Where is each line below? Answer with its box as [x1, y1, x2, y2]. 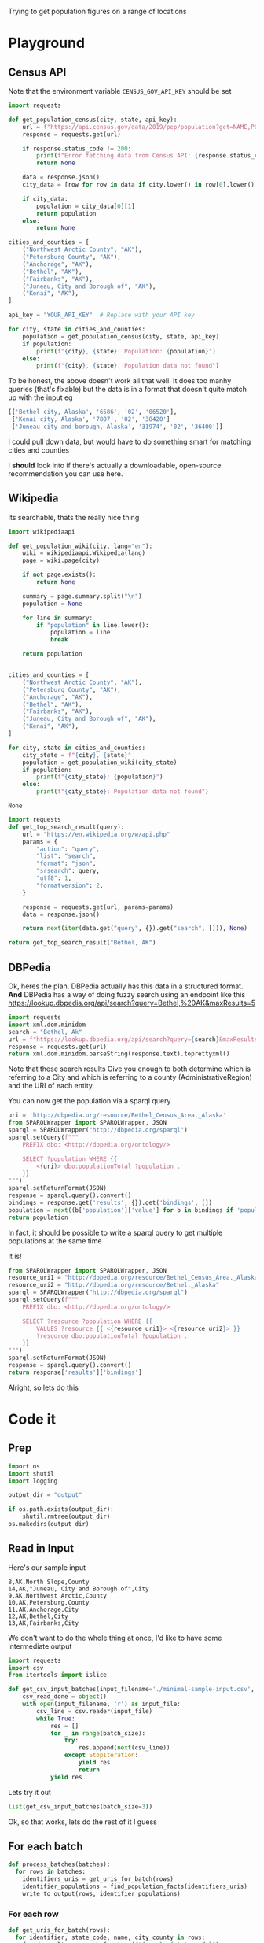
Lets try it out [8, 1787, 51, 1797]
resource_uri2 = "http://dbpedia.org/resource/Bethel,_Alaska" [8, 1281, 220, 1289]
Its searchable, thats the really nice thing [8, 512, 140, 522]
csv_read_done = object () [22, 1693, 108, 1701]
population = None [22, 600, 82, 608]
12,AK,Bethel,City [8, 1612, 68, 1620]
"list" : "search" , [36, 852, 97, 860]
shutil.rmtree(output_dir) [22, 1513, 111, 1521]
